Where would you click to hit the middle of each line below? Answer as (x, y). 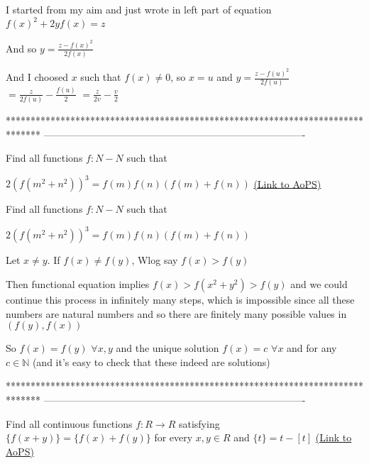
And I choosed (37, 77)
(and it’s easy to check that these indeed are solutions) (151, 361)
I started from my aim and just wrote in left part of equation (139, 9)
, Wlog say (155, 260)
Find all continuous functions (69, 423)
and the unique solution (167, 348)
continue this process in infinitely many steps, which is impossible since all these (180, 300)
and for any (312, 348)
